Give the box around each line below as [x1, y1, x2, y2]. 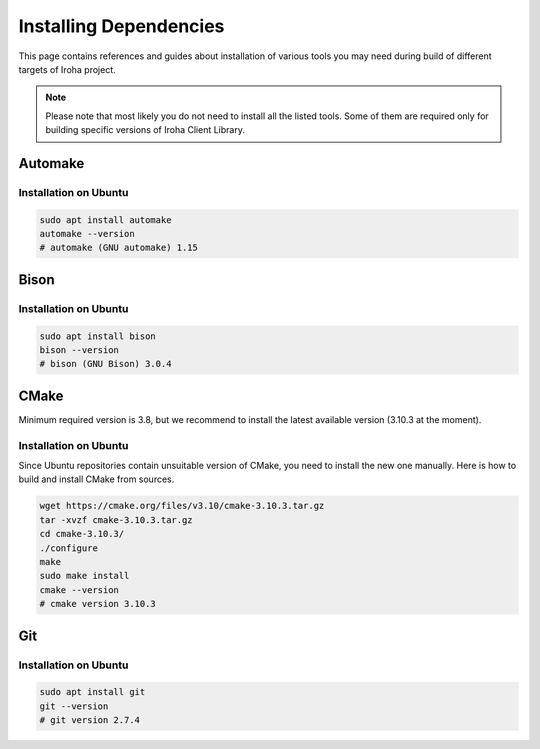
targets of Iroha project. [18, 63, 117, 75]
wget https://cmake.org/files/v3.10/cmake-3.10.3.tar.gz [39, 500, 325, 512]
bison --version [39, 345, 120, 355]
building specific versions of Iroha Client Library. [45, 124, 245, 136]
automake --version [39, 228, 135, 240]
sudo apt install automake [39, 214, 172, 225]
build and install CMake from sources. [18, 473, 175, 485]
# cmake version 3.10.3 [39, 598, 157, 610]
